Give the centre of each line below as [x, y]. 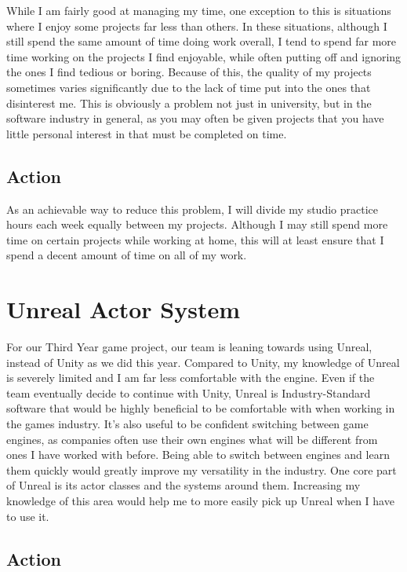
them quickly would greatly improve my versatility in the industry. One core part [202, 469]
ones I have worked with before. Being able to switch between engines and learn [198, 455]
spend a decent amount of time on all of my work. [127, 255]
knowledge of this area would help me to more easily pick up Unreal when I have [200, 500]
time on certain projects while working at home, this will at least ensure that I [195, 239]
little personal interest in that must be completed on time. [147, 133]
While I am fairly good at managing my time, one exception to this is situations [199, 10]
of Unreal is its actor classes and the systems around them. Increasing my [184, 485]
